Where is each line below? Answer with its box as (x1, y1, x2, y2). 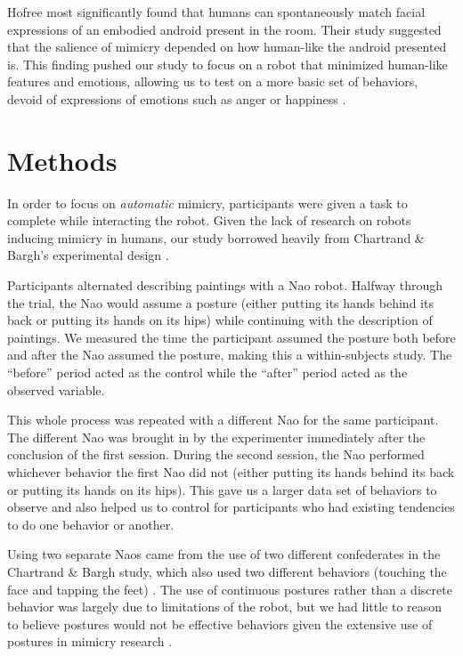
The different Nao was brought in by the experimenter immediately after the (7, 427, 426, 446)
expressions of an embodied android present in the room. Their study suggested (7, 20, 442, 38)
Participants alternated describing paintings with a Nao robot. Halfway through (7, 276, 443, 295)
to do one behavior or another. (7, 514, 175, 533)
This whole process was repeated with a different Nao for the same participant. (7, 410, 439, 429)
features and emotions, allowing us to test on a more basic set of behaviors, (7, 72, 418, 91)
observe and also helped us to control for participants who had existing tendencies (7, 498, 455, 516)
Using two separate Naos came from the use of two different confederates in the (7, 545, 441, 563)
